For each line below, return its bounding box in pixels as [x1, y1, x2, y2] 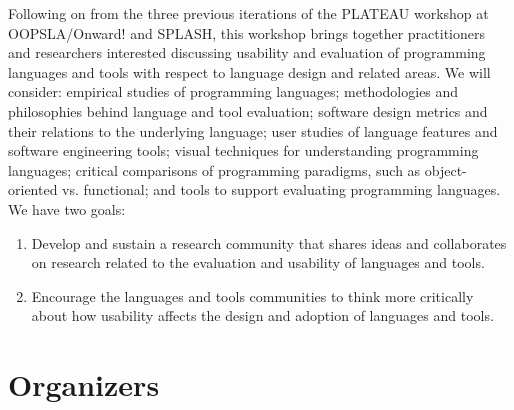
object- [424, 159, 467, 180]
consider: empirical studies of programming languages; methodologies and [8, 81, 459, 102]
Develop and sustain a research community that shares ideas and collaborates [31, 232, 507, 253]
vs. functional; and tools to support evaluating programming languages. [62, 179, 501, 200]
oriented [8, 179, 58, 200]
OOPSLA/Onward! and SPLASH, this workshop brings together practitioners [8, 22, 486, 43]
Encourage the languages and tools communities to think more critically [31, 285, 474, 306]
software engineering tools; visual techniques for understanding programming [8, 140, 479, 161]
